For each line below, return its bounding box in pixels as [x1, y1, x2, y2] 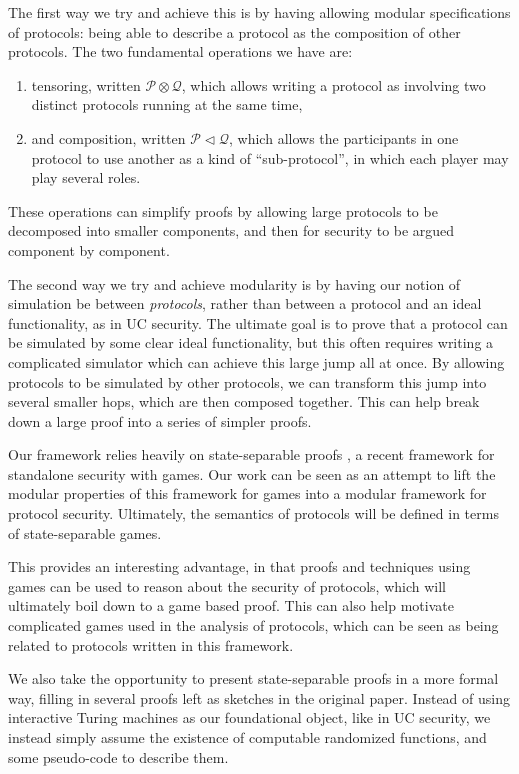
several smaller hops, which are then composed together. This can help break [8, 391, 480, 412]
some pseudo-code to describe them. [8, 746, 229, 767]
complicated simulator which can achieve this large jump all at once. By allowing [8, 351, 505, 372]
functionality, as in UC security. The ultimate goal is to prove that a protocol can [8, 312, 508, 333]
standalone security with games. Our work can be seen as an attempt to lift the [8, 463, 496, 484]
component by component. [8, 239, 170, 260]
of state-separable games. [8, 522, 162, 543]
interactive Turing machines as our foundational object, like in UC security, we [8, 707, 491, 728]
